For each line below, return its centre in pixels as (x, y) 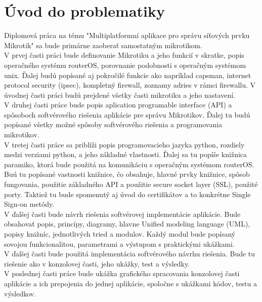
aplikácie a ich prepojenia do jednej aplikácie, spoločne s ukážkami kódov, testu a (131, 283)
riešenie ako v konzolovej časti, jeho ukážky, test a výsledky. (97, 263)
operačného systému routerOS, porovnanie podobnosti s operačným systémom (125, 65)
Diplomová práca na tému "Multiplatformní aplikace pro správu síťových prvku (127, 35)
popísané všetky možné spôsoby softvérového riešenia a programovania (113, 124)
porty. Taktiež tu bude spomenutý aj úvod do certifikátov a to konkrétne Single (127, 194)
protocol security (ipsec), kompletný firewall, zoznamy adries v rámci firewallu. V (130, 85)
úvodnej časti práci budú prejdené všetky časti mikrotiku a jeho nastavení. (120, 95)
